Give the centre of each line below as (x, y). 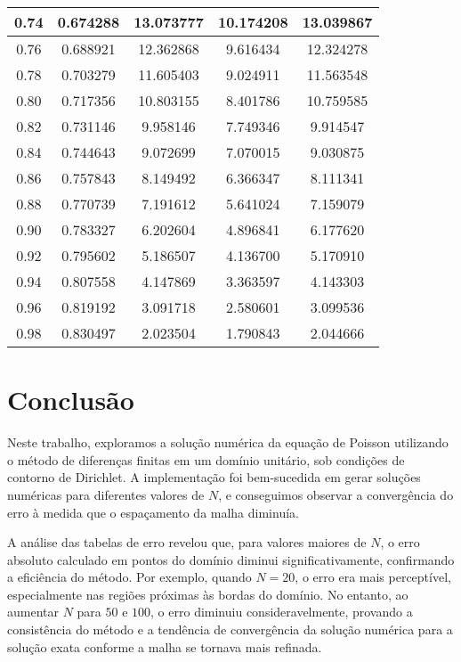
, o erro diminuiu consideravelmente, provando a (282, 612)
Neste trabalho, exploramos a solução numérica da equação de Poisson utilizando (228, 442)
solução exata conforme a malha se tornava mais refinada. (165, 646)
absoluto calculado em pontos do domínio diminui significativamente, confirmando (231, 559)
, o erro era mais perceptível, (373, 577)
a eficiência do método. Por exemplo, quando (129, 577)
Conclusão (71, 400)
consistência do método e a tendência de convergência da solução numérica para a (230, 629)
